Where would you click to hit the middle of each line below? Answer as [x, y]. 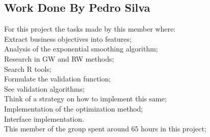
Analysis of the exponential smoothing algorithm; [81, 49]
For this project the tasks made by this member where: [90, 29]
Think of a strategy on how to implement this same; [85, 99]
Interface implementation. [44, 118]
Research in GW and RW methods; [59, 58]
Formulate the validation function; [57, 79]
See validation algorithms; [44, 88]
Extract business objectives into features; [68, 38]
